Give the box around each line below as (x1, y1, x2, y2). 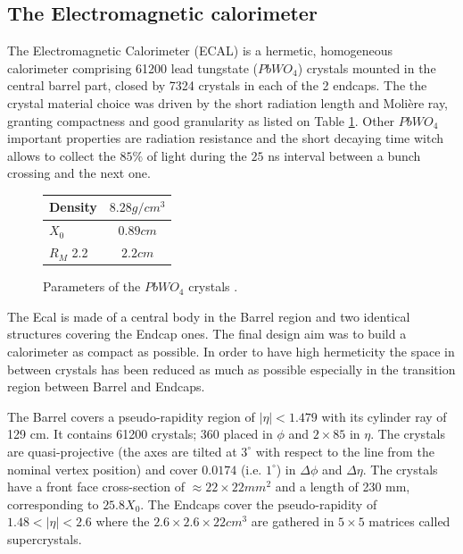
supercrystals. (7, 529, 82, 548)
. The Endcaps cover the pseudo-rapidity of (140, 494, 377, 513)
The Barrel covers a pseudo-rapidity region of (7, 407, 255, 425)
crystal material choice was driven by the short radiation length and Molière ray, (7, 93, 449, 112)
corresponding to (7, 494, 99, 513)
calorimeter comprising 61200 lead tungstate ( (7, 58, 259, 77)
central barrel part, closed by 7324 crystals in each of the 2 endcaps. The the (7, 76, 427, 95)
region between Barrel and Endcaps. (7, 377, 205, 396)
